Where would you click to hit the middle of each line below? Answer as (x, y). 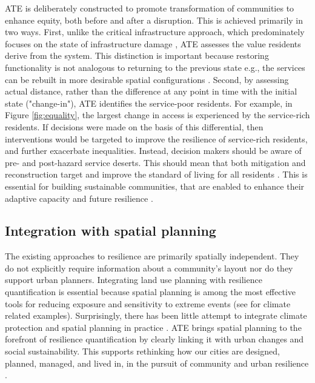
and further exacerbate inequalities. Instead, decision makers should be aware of (153, 151)
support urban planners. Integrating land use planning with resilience (134, 280)
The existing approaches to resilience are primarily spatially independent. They (152, 256)
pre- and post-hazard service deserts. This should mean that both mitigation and (155, 162)
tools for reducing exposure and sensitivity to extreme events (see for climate (148, 303)
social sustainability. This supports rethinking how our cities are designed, (142, 351)
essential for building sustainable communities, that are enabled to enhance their (155, 186)
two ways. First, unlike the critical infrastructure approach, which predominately (155, 32)
